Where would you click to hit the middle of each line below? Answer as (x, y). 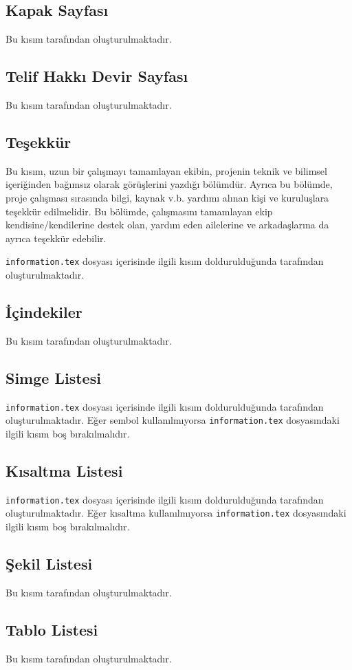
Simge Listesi (53, 377)
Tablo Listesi (52, 629)
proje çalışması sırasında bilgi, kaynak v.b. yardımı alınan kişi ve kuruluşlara (167, 197)
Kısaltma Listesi (64, 470)
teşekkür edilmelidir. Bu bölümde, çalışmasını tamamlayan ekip (139, 211)
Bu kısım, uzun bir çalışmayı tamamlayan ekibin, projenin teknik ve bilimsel (166, 170)
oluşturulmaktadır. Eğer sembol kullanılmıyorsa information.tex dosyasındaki (173, 420)
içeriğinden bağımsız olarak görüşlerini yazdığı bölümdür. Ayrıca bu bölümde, (169, 184)
